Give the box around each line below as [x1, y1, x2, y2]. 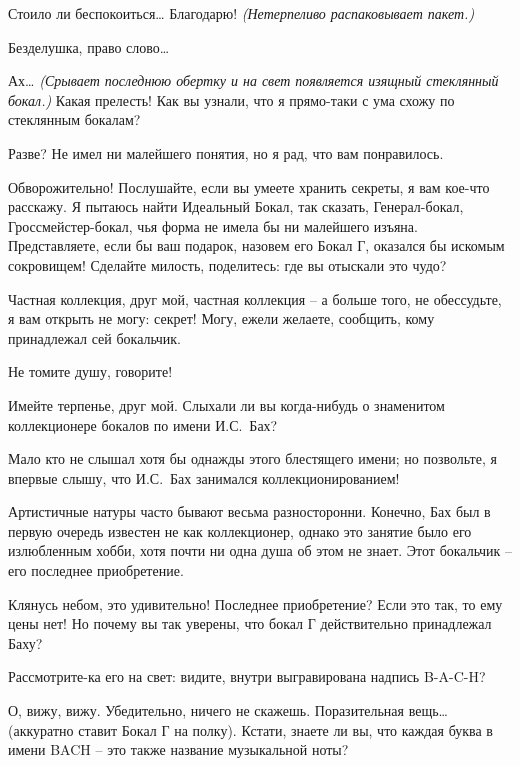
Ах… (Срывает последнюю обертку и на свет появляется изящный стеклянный [8, 70, 499, 91]
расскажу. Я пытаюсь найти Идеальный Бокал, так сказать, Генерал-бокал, [8, 196, 464, 217]
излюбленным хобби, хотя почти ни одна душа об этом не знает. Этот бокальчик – [8, 540, 512, 561]
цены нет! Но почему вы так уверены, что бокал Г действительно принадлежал [8, 613, 492, 634]
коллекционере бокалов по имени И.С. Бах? [8, 414, 278, 435]
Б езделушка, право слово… [8, 36, 170, 57]
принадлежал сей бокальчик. [8, 327, 182, 348]
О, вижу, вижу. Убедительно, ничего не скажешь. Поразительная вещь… [8, 700, 448, 721]
